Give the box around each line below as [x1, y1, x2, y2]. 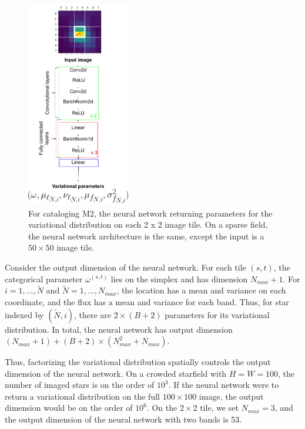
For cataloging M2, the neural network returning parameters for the [28, 207, 273, 219]
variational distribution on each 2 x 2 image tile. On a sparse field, [28, 218, 268, 231]
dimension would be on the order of [5, 401, 133, 414]
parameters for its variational [165, 308, 270, 320]
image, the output [199, 390, 264, 402]
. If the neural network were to [168, 379, 279, 391]
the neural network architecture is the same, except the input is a [28, 229, 264, 242]
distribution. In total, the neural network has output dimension [5, 323, 233, 335]
